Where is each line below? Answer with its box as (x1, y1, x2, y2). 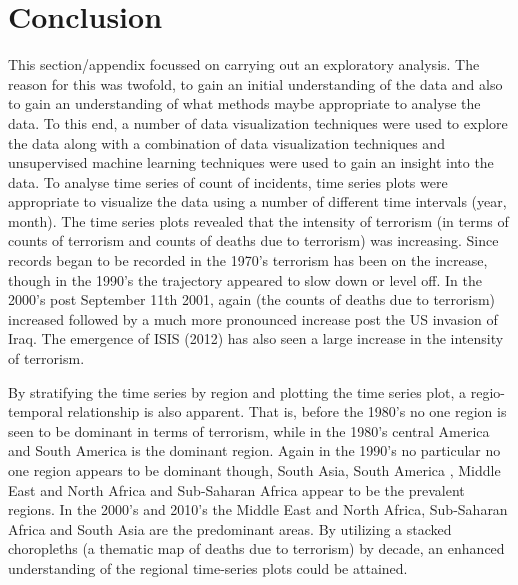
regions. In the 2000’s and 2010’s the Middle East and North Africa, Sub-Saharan (8, 499, 508, 520)
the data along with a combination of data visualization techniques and (8, 132, 445, 153)
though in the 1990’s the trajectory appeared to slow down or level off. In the (8, 269, 482, 290)
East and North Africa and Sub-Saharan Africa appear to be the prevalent (8, 479, 465, 500)
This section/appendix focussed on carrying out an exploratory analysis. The (8, 54, 480, 75)
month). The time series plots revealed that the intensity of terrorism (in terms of (8, 210, 509, 231)
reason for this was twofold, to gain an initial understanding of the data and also (8, 73, 503, 94)
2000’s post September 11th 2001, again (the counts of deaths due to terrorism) (8, 289, 496, 310)
